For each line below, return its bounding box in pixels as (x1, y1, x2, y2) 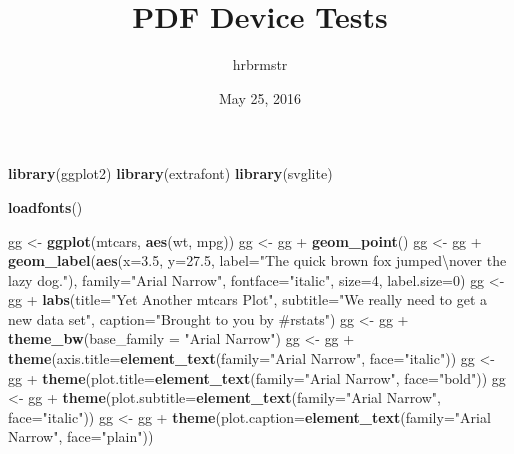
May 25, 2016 (218, 87, 302, 108)
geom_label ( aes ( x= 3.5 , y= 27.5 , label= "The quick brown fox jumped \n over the (8, 250, 507, 271)
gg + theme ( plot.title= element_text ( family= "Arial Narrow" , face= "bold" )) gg (8, 367, 506, 388)
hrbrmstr (232, 54, 288, 75)
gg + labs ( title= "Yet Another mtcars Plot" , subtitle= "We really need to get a (8, 289, 488, 310)
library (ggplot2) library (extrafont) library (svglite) (8, 163, 333, 184)
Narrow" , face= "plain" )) (8, 426, 154, 447)
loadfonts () (8, 196, 83, 217)
